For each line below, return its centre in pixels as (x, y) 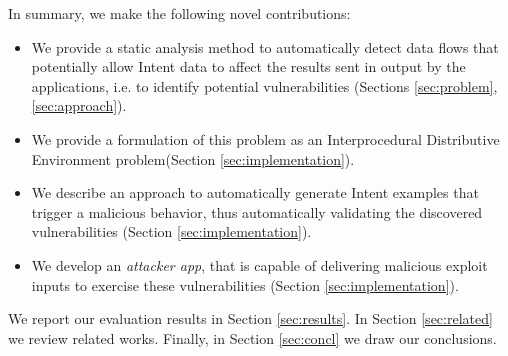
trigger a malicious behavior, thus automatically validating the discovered (257, 211)
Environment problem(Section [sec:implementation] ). (193, 158)
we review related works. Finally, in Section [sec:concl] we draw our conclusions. (252, 337)
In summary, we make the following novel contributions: (179, 13)
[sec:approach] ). (79, 105)
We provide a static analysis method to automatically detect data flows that (265, 46)
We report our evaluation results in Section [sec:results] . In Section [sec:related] (250, 318)
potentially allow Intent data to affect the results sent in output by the (248, 66)
